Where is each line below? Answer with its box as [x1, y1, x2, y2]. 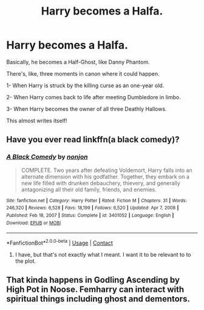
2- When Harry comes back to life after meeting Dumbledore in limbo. [6, 93, 181, 101]
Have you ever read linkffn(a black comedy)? [6, 134, 180, 145]
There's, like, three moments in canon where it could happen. [6, 70, 160, 77]
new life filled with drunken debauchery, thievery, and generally [21, 179, 180, 186]
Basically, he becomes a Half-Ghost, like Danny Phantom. [6, 58, 150, 65]
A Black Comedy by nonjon [6, 153, 88, 161]
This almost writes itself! [6, 117, 68, 124]
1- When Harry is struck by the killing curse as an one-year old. [6, 82, 165, 89]
